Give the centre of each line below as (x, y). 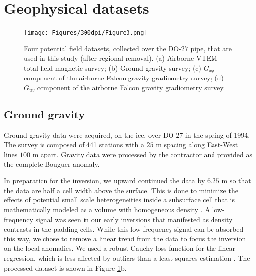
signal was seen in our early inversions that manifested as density (134, 219)
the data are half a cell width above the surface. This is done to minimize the (121, 190)
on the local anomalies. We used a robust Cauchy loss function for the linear (120, 248)
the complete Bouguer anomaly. (52, 164)
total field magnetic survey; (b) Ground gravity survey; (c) (112, 67)
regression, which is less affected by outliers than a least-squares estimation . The (127, 257)
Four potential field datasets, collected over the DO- (103, 48)
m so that (236, 180)
